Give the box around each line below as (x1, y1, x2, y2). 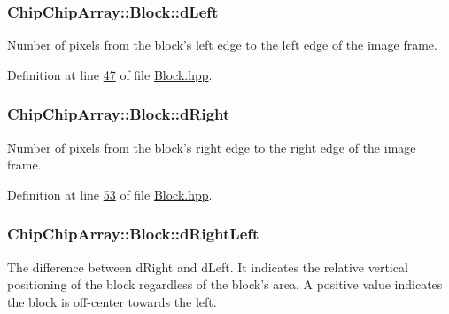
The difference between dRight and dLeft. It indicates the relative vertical (7, 257, 408, 276)
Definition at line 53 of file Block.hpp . (7, 184, 213, 203)
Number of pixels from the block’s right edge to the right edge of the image (7, 137, 416, 156)
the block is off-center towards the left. (7, 292, 217, 310)
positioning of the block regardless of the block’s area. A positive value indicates (7, 275, 443, 294)
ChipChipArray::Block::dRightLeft (7, 223, 259, 245)
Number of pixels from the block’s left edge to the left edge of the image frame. (7, 35, 437, 54)
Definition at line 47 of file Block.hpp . (7, 65, 213, 83)
